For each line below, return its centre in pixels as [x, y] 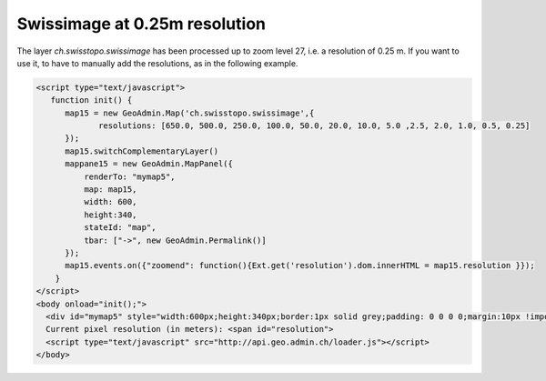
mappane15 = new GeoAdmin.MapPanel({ [149, 164]
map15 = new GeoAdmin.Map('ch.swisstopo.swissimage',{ [190, 113]
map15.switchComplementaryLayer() [142, 151]
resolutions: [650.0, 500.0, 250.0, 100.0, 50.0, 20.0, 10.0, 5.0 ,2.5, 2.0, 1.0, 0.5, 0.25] [314, 126]
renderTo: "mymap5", [130, 176]
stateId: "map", [120, 228]
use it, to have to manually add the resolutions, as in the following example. [157, 63]
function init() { [91, 100]
